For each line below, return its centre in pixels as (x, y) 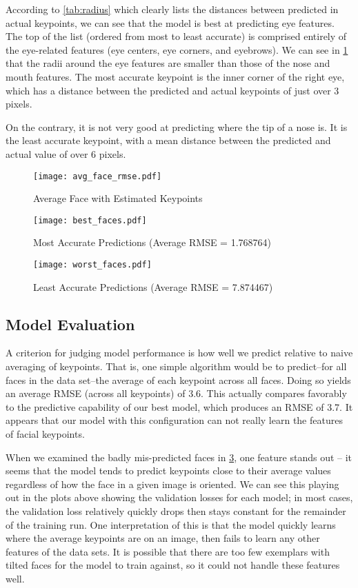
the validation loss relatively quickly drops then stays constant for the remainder (176, 511)
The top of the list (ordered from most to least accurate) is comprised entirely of (176, 36)
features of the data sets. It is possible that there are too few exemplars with (168, 551)
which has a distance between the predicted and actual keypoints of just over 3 (172, 90)
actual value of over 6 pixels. (66, 153)
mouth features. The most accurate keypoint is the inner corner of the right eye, (175, 76)
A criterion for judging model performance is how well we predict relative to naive (179, 353)
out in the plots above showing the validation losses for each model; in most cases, (179, 497)
